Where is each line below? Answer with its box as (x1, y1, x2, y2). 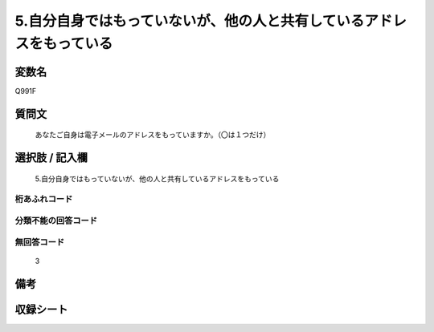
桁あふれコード (14, 193, 73, 204)
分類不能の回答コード (14, 215, 98, 226)
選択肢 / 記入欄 (14, 151, 88, 164)
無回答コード (14, 237, 65, 248)
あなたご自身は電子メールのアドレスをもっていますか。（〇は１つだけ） (35, 130, 271, 140)
